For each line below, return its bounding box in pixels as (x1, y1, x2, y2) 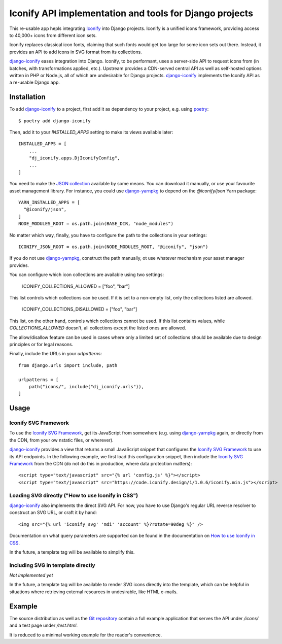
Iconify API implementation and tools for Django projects (9, 8, 254, 19)
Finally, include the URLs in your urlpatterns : (9, 351, 102, 357)
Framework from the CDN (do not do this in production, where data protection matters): (9, 461, 192, 467)
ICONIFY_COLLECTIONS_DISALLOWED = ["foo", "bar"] (22, 306, 137, 312)
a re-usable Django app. (9, 79, 60, 86)
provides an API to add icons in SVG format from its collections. (9, 49, 142, 55)
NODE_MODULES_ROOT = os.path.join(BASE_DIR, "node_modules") (18, 221, 173, 227)
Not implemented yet (9, 572, 53, 579)
